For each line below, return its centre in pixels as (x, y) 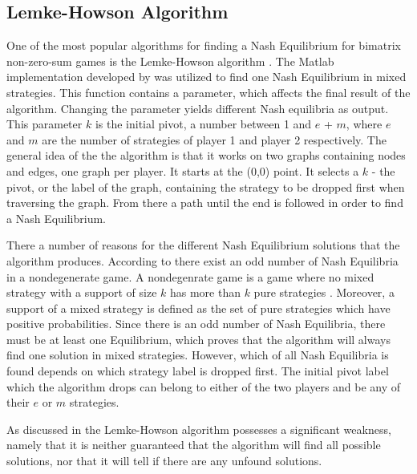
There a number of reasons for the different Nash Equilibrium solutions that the (203, 245)
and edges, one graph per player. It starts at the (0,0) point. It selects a (183, 170)
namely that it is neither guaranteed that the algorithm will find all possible (194, 445)
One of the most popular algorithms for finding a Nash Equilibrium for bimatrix (204, 45)
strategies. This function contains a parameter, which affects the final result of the (208, 92)
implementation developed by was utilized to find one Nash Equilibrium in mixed (206, 77)
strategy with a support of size (82, 292)
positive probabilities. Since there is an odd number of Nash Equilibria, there (196, 324)
